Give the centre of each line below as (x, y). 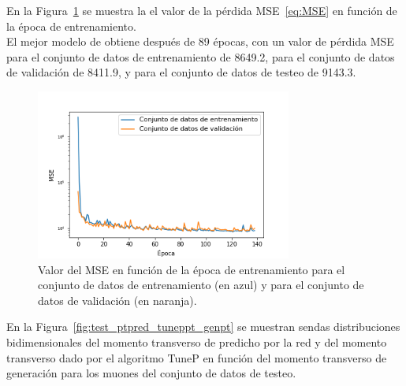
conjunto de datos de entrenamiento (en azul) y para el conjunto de (201, 285)
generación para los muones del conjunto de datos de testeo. (151, 373)
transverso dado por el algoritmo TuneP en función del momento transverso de (197, 357)
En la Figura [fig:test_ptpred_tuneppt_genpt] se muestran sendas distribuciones (203, 327)
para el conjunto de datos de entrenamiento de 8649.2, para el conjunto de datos (201, 56)
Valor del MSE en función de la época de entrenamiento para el (192, 269)
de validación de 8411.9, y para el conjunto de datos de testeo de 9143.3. (181, 72)
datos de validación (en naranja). (117, 300)
